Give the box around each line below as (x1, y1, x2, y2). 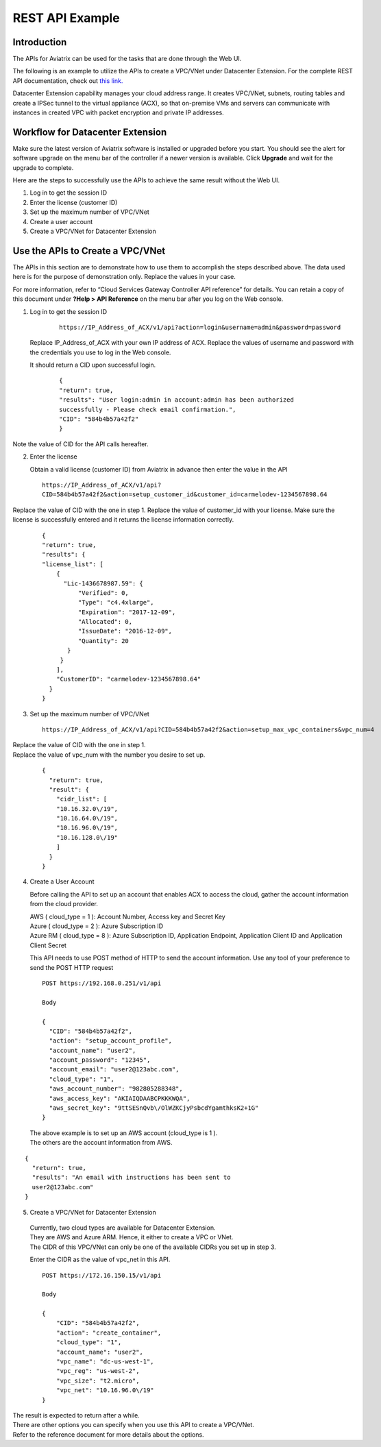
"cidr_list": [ (56, 795, 108, 803)
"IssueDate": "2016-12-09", (77, 627, 173, 635)
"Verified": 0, (77, 589, 130, 596)
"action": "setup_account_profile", (49, 1037, 173, 1045)
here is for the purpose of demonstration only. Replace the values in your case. (12, 273, 236, 281)
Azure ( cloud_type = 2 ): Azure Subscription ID (29, 922, 164, 930)
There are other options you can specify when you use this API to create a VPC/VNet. (12, 1421, 255, 1429)
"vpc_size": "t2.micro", (56, 1376, 140, 1385)
